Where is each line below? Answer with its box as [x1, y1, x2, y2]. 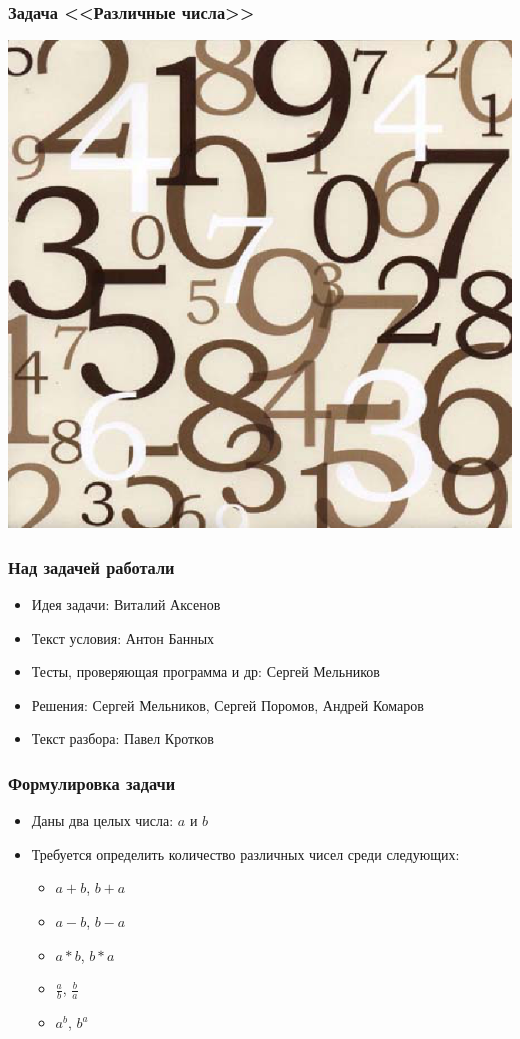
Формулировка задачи [8, 770, 176, 795]
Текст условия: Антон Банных [31, 627, 215, 648]
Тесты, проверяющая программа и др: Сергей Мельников [31, 661, 380, 682]
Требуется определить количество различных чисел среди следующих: [31, 843, 460, 864]
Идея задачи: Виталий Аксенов [31, 594, 221, 615]
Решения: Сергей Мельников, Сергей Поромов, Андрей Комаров [31, 694, 424, 715]
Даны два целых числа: [31, 810, 174, 831]
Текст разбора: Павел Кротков [31, 728, 214, 749]
